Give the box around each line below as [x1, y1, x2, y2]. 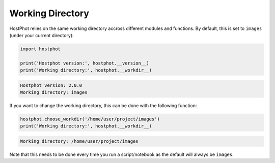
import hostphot [20, 46, 61, 52]
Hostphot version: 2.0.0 [20, 82, 82, 88]
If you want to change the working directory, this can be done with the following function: [9, 103, 197, 109]
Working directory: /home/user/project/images [20, 139, 139, 144]
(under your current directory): [9, 32, 74, 38]
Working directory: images [20, 89, 88, 95]
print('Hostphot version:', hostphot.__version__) [20, 60, 150, 66]
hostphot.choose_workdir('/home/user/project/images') [20, 116, 160, 122]
